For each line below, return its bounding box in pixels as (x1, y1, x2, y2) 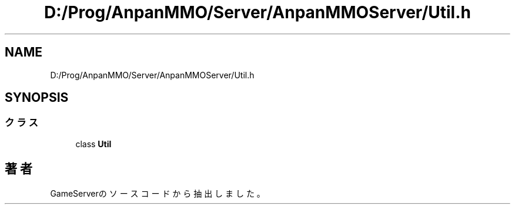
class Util (75, 138, 112, 149)
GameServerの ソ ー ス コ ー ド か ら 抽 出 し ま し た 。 (50, 188, 265, 198)
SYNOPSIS (5, 90, 69, 105)
